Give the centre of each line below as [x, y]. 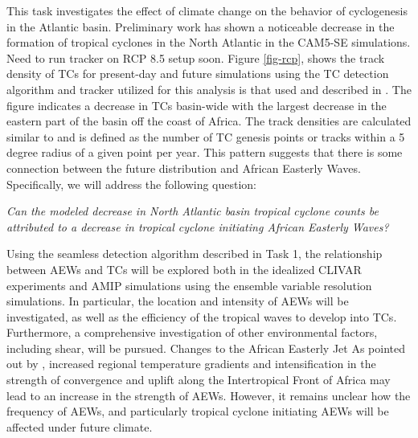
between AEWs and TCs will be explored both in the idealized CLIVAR [184, 269]
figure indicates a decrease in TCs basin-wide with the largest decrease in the [197, 105]
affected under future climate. [80, 426]
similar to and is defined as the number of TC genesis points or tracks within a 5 [206, 136]
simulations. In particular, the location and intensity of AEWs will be [178, 301]
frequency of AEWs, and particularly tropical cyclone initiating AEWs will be [198, 411]
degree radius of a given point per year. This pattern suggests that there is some [205, 152]
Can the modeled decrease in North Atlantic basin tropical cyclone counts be [193, 211]
